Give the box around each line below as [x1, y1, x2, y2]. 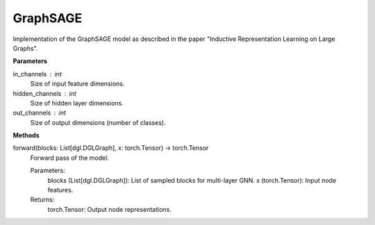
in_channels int [12, 69, 62, 78]
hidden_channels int [12, 89, 76, 97]
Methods [12, 131, 40, 140]
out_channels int [12, 108, 66, 117]
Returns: [30, 195, 55, 204]
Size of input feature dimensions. [30, 80, 125, 88]
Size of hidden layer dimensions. [30, 99, 124, 107]
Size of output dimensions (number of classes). [30, 118, 166, 126]
